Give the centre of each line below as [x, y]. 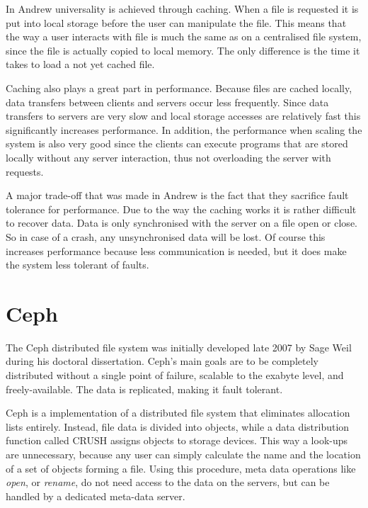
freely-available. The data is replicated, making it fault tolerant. [144, 389]
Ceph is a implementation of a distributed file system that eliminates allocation [178, 413]
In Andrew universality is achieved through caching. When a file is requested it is [182, 9]
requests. [25, 171]
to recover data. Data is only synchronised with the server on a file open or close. [182, 223]
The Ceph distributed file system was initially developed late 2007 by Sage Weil [179, 347]
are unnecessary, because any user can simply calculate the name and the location [183, 454]
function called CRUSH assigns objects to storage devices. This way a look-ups [177, 440]
